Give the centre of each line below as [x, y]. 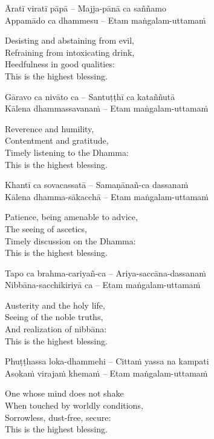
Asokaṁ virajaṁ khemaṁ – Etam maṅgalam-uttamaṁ [106, 373]
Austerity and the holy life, [55, 305]
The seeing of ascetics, [46, 228]
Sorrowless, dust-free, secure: [58, 417]
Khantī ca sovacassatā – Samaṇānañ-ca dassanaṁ [97, 185]
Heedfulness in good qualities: [60, 64]
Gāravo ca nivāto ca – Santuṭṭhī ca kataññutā [90, 96]
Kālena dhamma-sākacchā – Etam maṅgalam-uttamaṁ [107, 196]
